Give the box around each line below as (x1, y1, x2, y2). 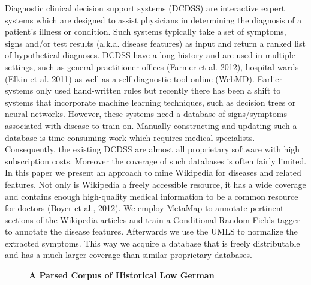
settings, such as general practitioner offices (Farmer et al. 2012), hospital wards (5, 60, 299, 73)
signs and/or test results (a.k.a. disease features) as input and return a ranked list (5, 37, 306, 49)
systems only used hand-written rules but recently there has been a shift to (5, 84, 281, 97)
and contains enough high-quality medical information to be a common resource (5, 190, 298, 202)
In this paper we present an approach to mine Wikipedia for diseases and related (5, 166, 301, 179)
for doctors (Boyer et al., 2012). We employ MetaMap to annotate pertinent (5, 202, 284, 214)
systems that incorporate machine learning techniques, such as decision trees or (5, 95, 296, 108)
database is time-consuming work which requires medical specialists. (5, 131, 255, 143)
